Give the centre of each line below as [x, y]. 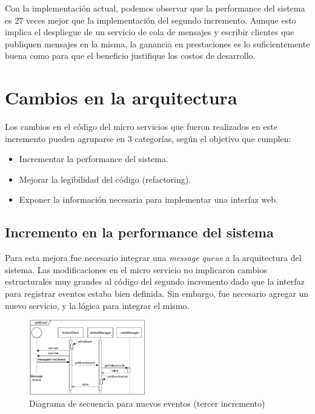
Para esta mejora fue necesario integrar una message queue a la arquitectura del [153, 258]
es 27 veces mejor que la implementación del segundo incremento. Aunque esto [151, 20]
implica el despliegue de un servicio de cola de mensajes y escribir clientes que [150, 32]
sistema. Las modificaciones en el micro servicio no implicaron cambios [136, 269]
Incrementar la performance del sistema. [94, 159]
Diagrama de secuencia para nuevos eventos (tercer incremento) [147, 403]
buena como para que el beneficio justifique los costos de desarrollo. [130, 56]
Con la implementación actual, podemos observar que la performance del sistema [155, 8]
